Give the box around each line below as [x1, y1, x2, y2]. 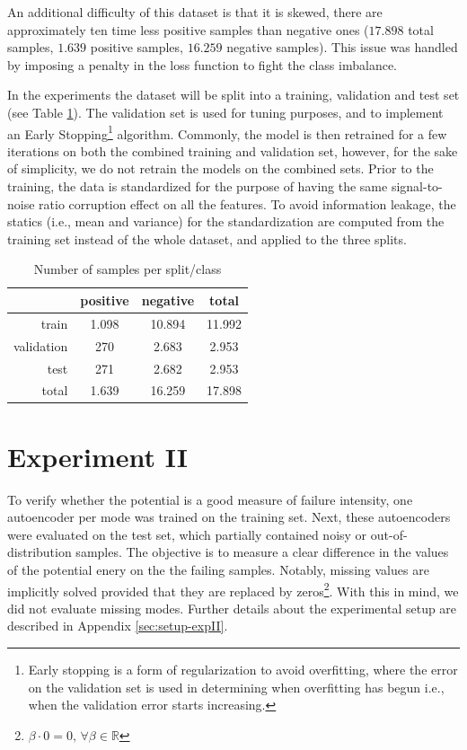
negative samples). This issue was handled [226, 38, 458, 57]
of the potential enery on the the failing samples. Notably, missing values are [7, 560, 429, 578]
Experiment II [7, 437, 189, 474]
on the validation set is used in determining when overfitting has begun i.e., [28, 677, 445, 696]
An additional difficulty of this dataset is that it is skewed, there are [7, 3, 383, 21]
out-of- [370, 525, 408, 543]
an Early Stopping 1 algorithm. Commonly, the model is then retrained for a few [7, 121, 447, 143]
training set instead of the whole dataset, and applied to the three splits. [7, 229, 407, 248]
